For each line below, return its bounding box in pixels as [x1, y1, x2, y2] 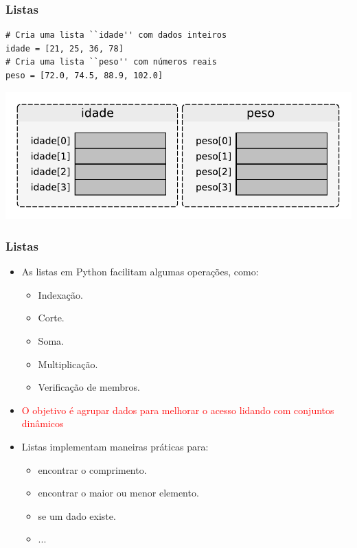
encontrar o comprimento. [38, 462, 147, 477]
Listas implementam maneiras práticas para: [21, 439, 209, 453]
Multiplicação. [38, 356, 98, 371]
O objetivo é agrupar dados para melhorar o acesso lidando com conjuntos [21, 402, 334, 417]
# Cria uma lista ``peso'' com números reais [5, 57, 217, 67]
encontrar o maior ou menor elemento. [38, 486, 199, 500]
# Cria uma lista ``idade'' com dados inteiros [5, 30, 227, 41]
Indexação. [38, 287, 83, 301]
